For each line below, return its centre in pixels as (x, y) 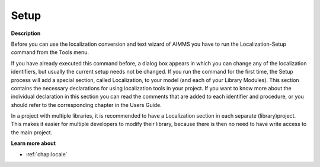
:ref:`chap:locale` (47, 154)
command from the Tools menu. (50, 52)
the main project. (32, 132)
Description (26, 33)
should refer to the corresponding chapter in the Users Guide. (87, 105)
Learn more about (33, 143)
